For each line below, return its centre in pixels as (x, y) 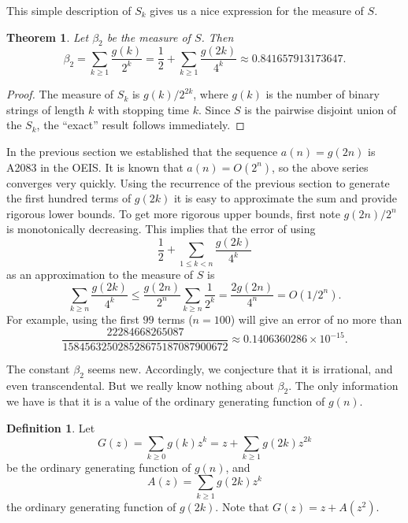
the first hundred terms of (69, 198)
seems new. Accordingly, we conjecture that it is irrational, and (240, 368)
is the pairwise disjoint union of (321, 109)
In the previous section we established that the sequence (142, 151)
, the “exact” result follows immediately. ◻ (141, 125)
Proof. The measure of (60, 94)
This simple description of (69, 10)
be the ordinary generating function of (99, 467)
